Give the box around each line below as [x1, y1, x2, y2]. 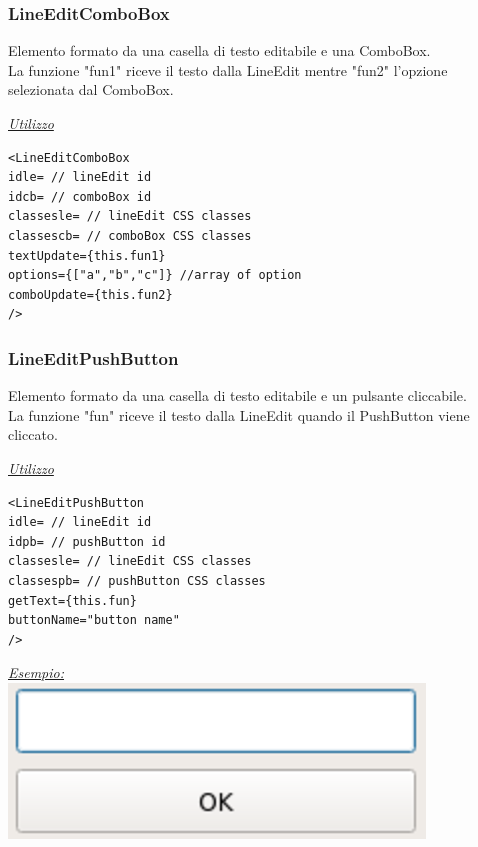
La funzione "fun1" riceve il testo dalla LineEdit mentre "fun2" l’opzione [8, 59, 448, 80]
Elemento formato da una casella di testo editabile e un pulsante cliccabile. [8, 385, 467, 406]
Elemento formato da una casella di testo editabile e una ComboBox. [8, 40, 431, 61]
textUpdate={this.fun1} [8, 248, 166, 263]
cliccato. [8, 424, 58, 445]
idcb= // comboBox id [8, 189, 152, 204]
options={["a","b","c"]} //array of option [8, 268, 302, 283]
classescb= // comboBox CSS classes [8, 228, 252, 243]
